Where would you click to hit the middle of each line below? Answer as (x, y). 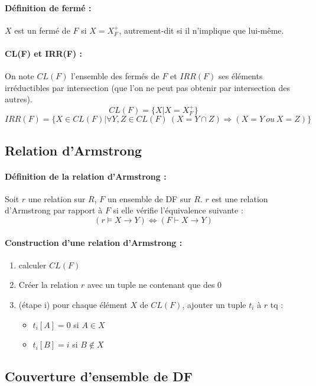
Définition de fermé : (48, 7)
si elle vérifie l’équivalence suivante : (178, 210)
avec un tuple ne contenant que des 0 (154, 285)
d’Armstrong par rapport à (54, 210)
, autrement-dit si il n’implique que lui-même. (201, 30)
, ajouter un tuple (214, 304)
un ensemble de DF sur (149, 198)
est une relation (240, 198)
